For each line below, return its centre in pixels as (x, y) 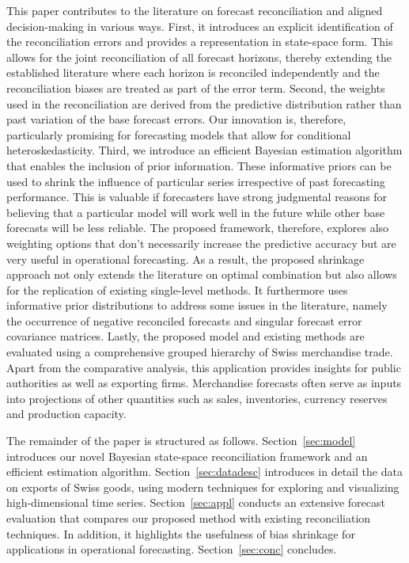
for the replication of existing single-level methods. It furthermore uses (177, 289)
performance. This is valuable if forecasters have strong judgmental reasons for (197, 197)
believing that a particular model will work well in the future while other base (196, 212)
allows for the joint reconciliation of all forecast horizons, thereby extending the (199, 57)
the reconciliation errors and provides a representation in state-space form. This (200, 42)
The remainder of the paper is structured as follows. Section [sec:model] (181, 441)
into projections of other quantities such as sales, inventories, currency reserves (197, 398)
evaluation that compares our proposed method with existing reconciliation (189, 518)
